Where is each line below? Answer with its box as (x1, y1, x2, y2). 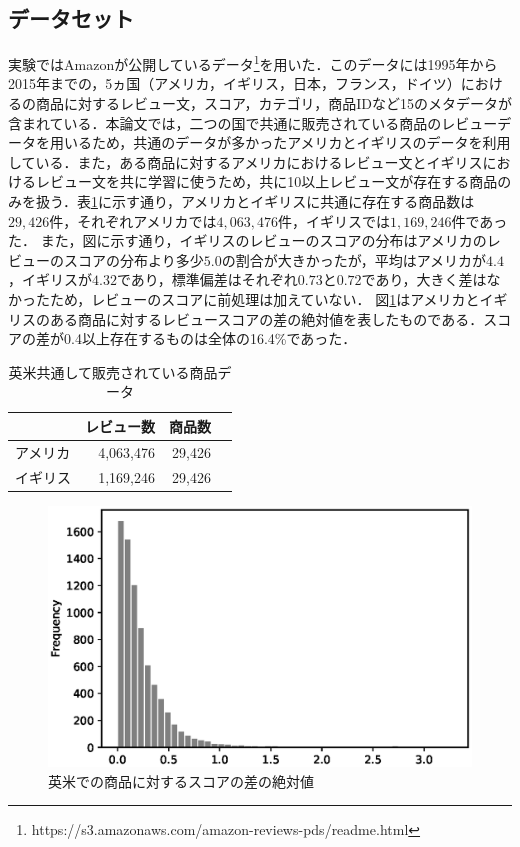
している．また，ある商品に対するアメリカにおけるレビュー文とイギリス (8, 151, 483, 172)
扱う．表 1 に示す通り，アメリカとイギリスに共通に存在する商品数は (35, 191, 475, 212)
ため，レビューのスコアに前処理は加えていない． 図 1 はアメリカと (49, 288, 480, 309)
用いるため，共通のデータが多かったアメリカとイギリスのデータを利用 (49, 132, 511, 153)
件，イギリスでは (278, 210, 391, 231)
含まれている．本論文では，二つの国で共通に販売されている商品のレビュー (8, 112, 498, 133)
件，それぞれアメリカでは (49, 210, 217, 231)
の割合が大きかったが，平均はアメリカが (221, 249, 487, 270)
